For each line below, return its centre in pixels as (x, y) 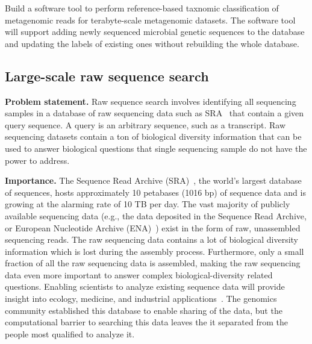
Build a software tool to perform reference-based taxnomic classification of (142, 8)
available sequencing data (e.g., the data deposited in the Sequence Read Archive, (156, 215)
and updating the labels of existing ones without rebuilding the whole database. (152, 43)
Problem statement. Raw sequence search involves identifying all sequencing (151, 101)
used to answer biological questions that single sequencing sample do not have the (156, 148)
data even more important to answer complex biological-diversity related (139, 274)
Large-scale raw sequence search (107, 76)
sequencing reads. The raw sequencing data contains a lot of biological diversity (151, 239)
